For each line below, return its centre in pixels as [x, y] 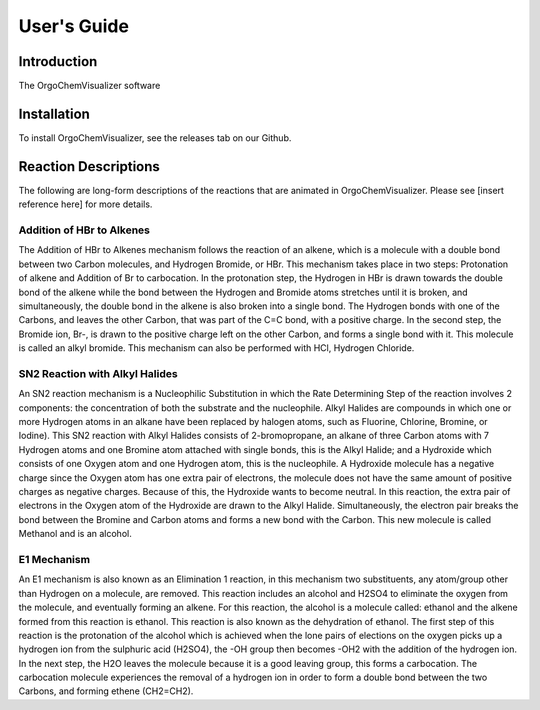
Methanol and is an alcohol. [75, 534]
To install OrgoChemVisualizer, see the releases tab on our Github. [155, 137]
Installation [54, 113]
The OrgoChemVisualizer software [89, 86]
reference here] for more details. [85, 204]
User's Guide [74, 26]
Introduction [58, 61]
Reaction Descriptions [89, 166]
